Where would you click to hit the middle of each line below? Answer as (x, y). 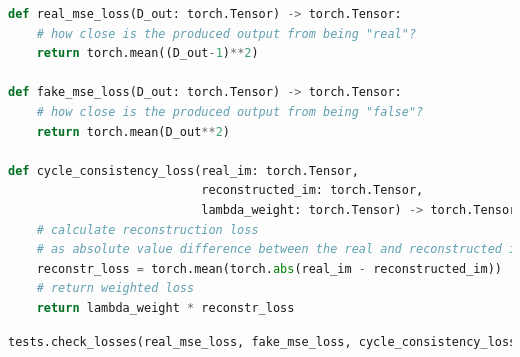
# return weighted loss (115, 288)
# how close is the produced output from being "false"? (230, 111)
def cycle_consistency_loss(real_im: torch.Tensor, (183, 170)
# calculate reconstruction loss (147, 229)
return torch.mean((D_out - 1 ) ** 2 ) (147, 53)
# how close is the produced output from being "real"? (226, 33)
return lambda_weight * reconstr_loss (165, 307)
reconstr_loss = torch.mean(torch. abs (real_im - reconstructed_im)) (269, 268)
